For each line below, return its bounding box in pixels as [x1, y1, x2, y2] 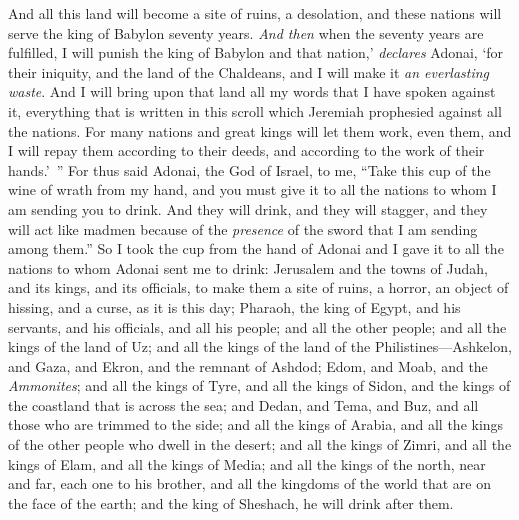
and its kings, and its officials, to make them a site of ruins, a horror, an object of [8, 277, 509, 298]
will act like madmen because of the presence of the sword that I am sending [8, 218, 478, 239]
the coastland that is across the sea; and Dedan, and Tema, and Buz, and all [8, 394, 479, 415]
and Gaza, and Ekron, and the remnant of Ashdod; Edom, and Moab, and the [8, 355, 488, 376]
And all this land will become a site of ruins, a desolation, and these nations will [8, 3, 502, 23]
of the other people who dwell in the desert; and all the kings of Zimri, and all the [8, 434, 512, 455]
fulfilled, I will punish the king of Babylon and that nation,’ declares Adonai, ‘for [8, 42, 504, 63]
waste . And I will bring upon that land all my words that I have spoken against [8, 81, 496, 102]
